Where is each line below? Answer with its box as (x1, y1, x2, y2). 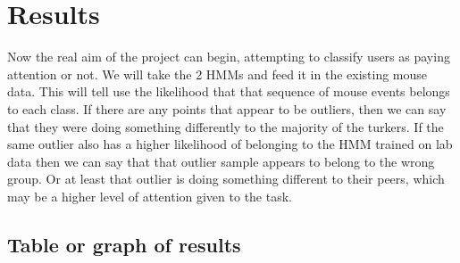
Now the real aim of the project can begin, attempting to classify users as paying (7, 47, 450, 66)
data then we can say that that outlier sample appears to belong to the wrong (7, 152, 435, 170)
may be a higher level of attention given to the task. (7, 186, 292, 205)
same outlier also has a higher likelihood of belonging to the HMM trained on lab (7, 135, 453, 153)
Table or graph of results (7, 230, 241, 258)
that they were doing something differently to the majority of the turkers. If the (7, 117, 444, 136)
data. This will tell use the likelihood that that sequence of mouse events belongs (7, 82, 450, 101)
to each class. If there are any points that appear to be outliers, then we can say (7, 99, 447, 118)
